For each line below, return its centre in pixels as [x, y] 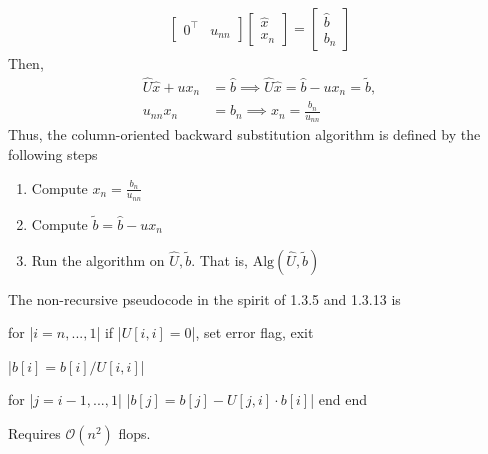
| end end [339, 399]
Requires [34, 432]
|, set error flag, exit [252, 332]
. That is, [219, 259]
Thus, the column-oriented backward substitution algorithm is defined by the [244, 134]
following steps [53, 153]
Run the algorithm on [98, 259]
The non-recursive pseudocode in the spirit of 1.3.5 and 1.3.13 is [204, 298]
